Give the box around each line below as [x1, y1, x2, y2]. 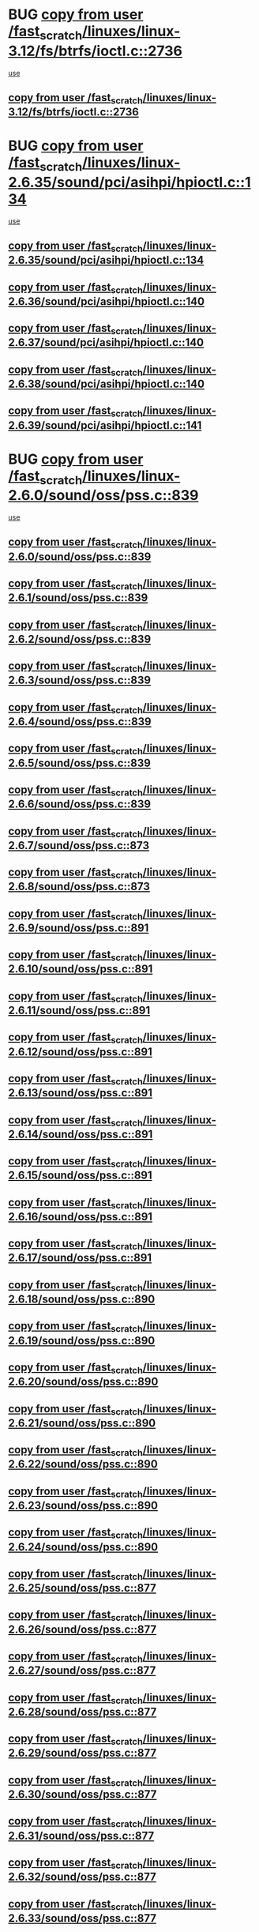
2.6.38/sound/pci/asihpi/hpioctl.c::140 [8, 377, 205, 390]
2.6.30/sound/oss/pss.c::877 [8, 1787, 157, 1801]
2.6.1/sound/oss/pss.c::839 [8, 591, 148, 605]
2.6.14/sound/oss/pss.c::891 [8, 1127, 153, 1141]
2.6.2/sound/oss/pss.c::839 [8, 632, 152, 645]
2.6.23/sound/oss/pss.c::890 [8, 1498, 158, 1512]
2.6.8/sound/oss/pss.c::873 [8, 880, 150, 893]
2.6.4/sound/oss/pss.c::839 [8, 715, 152, 728]
